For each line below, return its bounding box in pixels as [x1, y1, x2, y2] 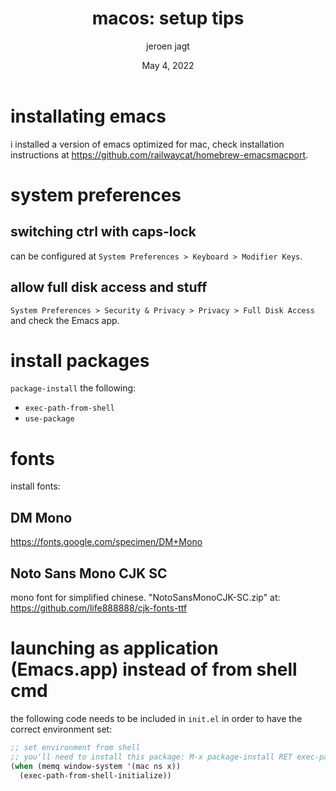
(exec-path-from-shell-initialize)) [19, 770, 172, 781]
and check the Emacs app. [10, 314, 120, 326]
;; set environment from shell [10, 742, 141, 752]
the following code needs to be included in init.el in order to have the [10, 712, 303, 724]
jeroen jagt [146, 40, 190, 52]
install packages [10, 349, 150, 372]
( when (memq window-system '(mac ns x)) [10, 761, 182, 771]
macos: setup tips [91, 7, 245, 30]
